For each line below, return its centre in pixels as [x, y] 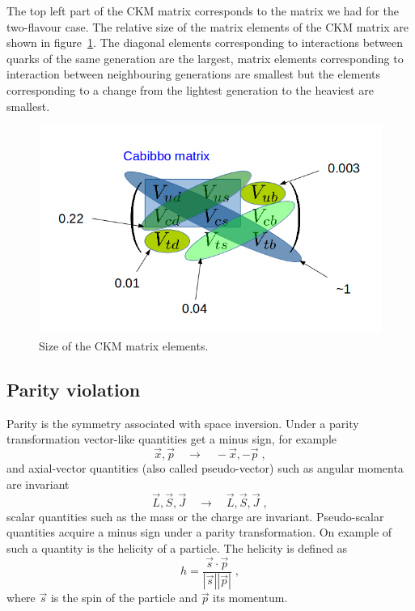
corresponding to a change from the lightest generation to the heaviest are [190, 89]
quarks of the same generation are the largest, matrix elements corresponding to [205, 58]
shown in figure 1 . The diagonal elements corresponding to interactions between [205, 42]
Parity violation [74, 389]
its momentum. [250, 598]
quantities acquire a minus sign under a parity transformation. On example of [199, 532]
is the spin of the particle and [124, 598]
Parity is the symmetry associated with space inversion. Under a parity [183, 423]
